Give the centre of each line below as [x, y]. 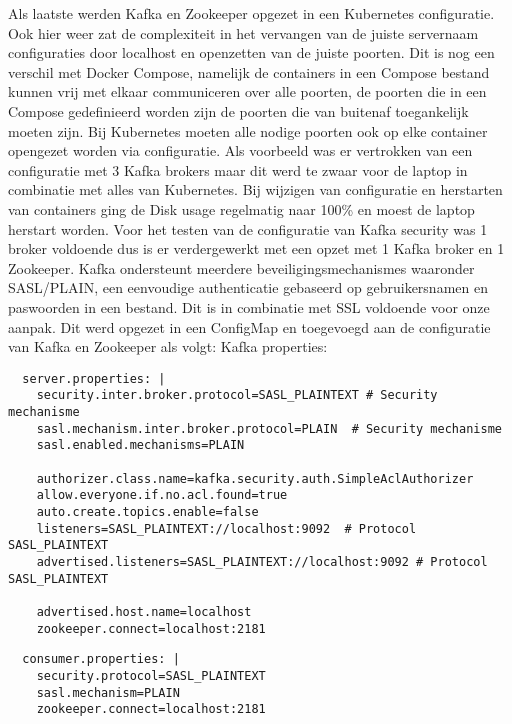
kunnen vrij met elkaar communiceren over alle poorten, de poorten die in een [247, 91]
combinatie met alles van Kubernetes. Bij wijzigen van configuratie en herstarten [255, 189]
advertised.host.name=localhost [144, 611]
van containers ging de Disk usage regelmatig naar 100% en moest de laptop [241, 208]
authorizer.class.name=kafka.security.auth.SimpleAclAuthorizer [255, 478]
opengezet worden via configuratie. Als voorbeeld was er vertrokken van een [240, 150]
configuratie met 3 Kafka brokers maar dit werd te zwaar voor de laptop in [238, 169]
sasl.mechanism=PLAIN [108, 692]
